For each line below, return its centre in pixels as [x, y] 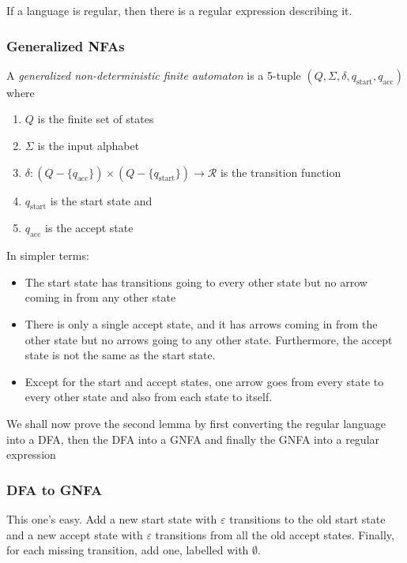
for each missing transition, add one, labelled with [128, 550]
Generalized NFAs [66, 45]
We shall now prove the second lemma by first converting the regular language [196, 423]
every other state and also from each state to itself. [149, 397]
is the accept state [89, 228]
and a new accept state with [75, 534]
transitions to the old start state [307, 518]
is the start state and [101, 200]
